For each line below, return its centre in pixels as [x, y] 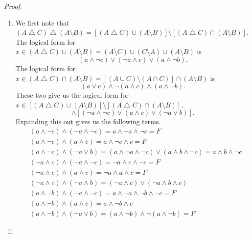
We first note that [42, 22]
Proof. [13, 6]
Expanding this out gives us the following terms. [88, 121]
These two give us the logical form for [72, 95]
